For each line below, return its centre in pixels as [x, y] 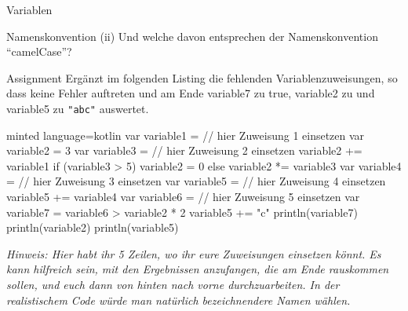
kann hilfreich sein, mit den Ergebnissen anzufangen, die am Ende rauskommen [198, 269]
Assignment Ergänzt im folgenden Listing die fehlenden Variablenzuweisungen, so [202, 77]
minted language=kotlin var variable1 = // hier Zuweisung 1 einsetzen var [186, 135]
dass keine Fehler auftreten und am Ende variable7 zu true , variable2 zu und [191, 93]
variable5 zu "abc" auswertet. [78, 108]
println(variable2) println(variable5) [93, 227]
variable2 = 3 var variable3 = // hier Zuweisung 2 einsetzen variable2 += [184, 150]
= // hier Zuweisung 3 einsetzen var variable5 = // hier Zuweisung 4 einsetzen [196, 181]
